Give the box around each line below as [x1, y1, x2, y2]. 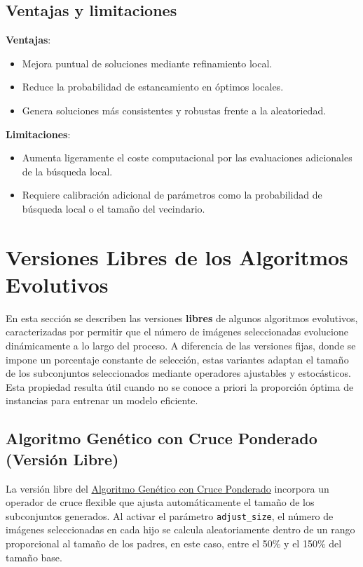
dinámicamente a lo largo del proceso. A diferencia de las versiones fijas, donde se [6, 338, 356, 353]
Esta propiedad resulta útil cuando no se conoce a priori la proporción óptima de [6, 379, 354, 394]
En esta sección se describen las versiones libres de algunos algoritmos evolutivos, [6, 310, 358, 325]
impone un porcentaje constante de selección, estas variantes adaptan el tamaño [6, 352, 349, 366]
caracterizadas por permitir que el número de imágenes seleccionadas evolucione [6, 324, 348, 339]
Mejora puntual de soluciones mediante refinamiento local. [22, 55, 273, 70]
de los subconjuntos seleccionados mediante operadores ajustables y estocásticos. [6, 366, 351, 380]
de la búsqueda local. [22, 164, 113, 178]
